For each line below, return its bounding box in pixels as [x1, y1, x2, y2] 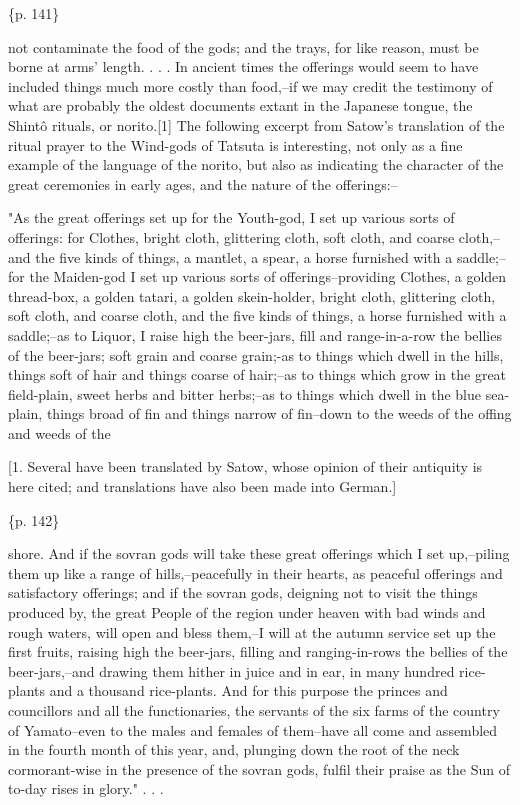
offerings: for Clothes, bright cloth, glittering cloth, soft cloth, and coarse [8, 226, 455, 247]
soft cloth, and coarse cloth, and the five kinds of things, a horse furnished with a [8, 305, 507, 326]
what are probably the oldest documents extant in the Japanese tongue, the [8, 95, 473, 116]
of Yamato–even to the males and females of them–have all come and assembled [8, 719, 498, 740]
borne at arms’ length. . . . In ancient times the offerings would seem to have [8, 56, 479, 77]
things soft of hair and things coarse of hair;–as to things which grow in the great [8, 364, 507, 385]
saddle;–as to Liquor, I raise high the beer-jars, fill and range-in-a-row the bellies [8, 324, 502, 345]
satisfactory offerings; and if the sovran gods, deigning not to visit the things [8, 582, 478, 603]
